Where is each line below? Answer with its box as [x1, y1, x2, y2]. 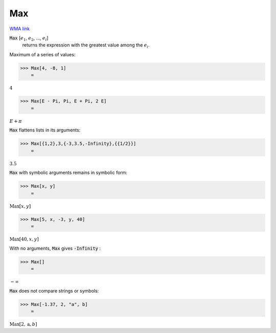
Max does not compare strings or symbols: [9, 287, 99, 294]
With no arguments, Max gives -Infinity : [9, 245, 101, 251]
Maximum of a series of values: [9, 51, 76, 57]
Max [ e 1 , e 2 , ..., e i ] [9, 35, 49, 42]
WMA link [9, 26, 30, 32]
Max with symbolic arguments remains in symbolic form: [9, 169, 128, 176]
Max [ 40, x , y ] [9, 236, 39, 242]
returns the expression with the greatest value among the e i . [22, 42, 150, 50]
